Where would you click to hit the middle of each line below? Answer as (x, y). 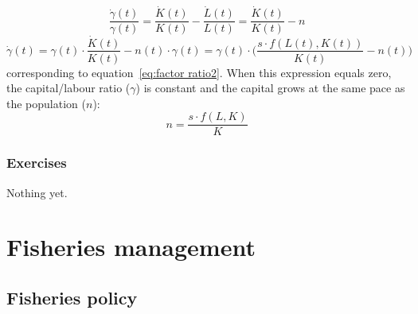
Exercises (37, 163)
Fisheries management (131, 247)
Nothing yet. (37, 192)
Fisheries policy (72, 297)
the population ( (46, 103)
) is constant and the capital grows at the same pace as (270, 88)
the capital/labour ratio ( (68, 88)
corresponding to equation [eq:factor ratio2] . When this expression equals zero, (199, 72)
